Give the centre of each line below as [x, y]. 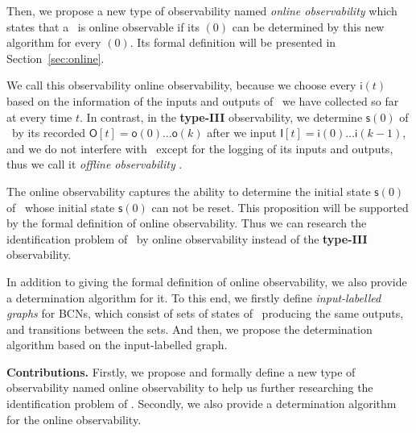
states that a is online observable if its [103, 26]
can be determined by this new [308, 26]
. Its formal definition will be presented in [233, 42]
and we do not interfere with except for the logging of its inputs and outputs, [200, 148]
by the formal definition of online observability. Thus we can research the [187, 223]
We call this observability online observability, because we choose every [181, 85]
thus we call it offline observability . [95, 164]
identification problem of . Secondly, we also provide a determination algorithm [202, 404]
